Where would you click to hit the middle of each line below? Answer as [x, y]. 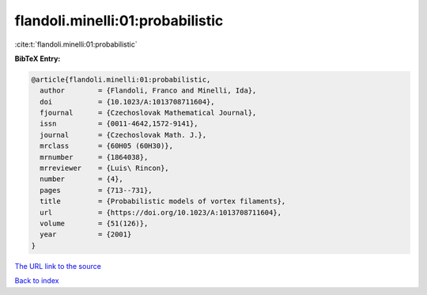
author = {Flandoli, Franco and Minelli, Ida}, [148, 91]
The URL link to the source [58, 266]
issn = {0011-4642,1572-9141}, [119, 124]
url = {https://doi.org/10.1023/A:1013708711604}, [161, 212]
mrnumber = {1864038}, [94, 157]
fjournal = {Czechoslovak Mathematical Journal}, [148, 113]
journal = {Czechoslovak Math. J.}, [123, 135]
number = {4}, [82, 179]
